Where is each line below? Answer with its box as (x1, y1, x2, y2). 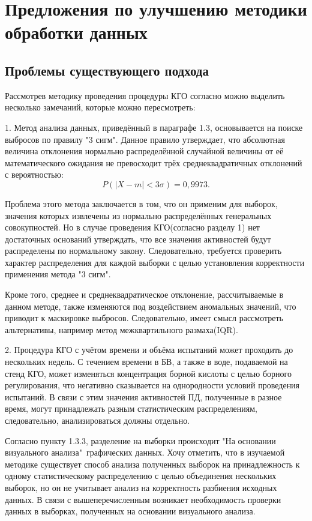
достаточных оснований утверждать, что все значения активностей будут (5, 232, 271, 245)
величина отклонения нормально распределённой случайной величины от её (5, 145, 284, 157)
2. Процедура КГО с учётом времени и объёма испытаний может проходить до (5, 343, 293, 356)
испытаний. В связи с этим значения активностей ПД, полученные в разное (5, 390, 282, 403)
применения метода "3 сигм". (5, 268, 111, 280)
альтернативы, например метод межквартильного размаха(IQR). (5, 323, 238, 336)
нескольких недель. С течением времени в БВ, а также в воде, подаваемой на (5, 355, 288, 368)
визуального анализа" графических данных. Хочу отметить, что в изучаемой (5, 446, 285, 459)
